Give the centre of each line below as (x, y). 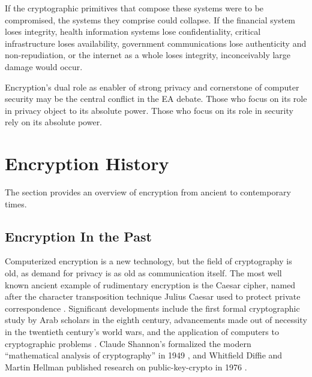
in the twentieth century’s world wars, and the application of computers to (142, 332)
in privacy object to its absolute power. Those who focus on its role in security (149, 110)
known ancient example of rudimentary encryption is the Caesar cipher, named (150, 284)
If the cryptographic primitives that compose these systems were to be (134, 8)
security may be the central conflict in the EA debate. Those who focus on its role (156, 99)
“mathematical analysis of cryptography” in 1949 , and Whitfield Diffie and (144, 355)
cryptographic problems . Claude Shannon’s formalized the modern (128, 343)
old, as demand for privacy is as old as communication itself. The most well (143, 273)
